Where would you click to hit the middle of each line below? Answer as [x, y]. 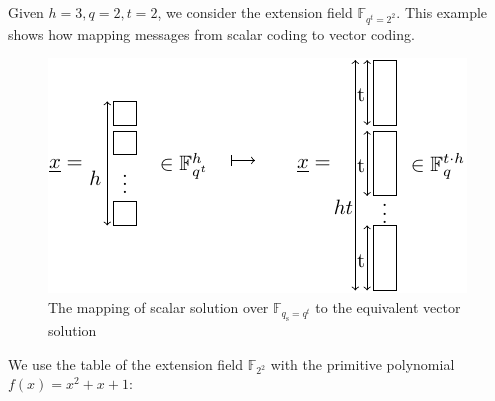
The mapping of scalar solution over [158, 306]
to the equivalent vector [388, 306]
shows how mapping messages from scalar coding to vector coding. [211, 33]
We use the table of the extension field [126, 363]
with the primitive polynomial [362, 363]
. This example [442, 12]
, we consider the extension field [255, 12]
